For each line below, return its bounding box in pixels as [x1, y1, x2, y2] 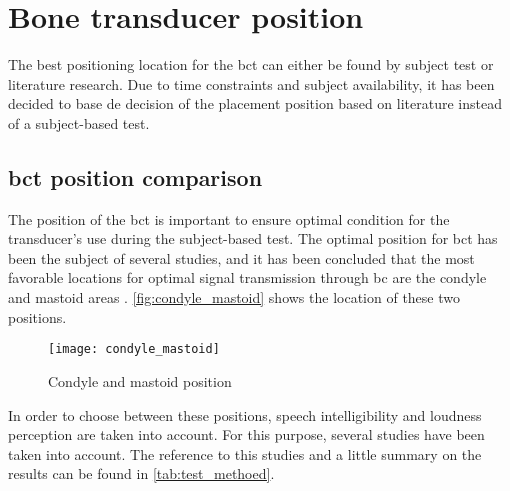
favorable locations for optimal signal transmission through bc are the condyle [8, 267, 487, 288]
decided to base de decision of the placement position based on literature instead [8, 93, 502, 114]
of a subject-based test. [8, 112, 150, 133]
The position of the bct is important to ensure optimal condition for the [8, 208, 450, 229]
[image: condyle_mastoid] [48, 342, 220, 357]
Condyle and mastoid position [48, 370, 232, 391]
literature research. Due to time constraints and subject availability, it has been [8, 73, 495, 94]
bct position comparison [8, 161, 263, 192]
